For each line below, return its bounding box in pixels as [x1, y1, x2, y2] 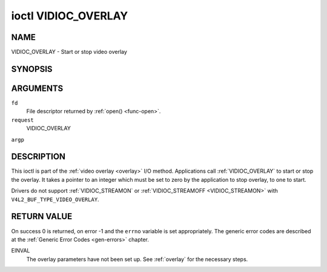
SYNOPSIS [11, 64, 53, 74]
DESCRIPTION [11, 151, 66, 162]
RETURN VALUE [11, 211, 73, 222]
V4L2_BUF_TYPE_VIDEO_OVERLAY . [11, 196, 99, 203]
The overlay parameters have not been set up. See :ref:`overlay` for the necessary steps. [26, 255, 248, 263]
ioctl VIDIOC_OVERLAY [11, 9, 128, 22]
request [11, 116, 35, 124]
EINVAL [11, 247, 30, 254]
